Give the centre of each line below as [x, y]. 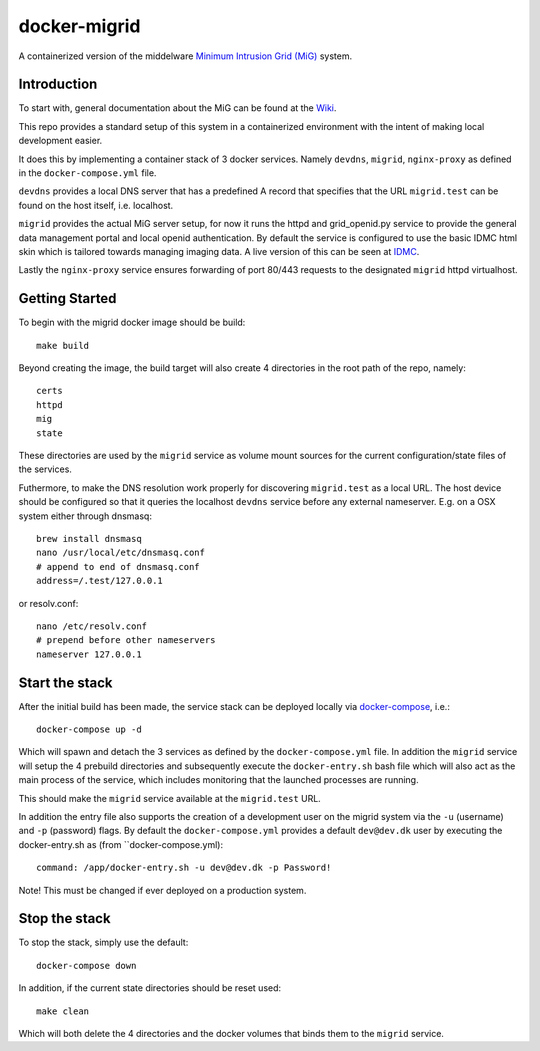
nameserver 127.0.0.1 [89, 654]
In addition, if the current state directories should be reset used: [150, 988]
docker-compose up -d [89, 729]
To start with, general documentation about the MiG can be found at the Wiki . [177, 108]
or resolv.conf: [48, 603]
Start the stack [65, 682]
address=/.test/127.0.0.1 [100, 581]
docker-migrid [79, 26]
